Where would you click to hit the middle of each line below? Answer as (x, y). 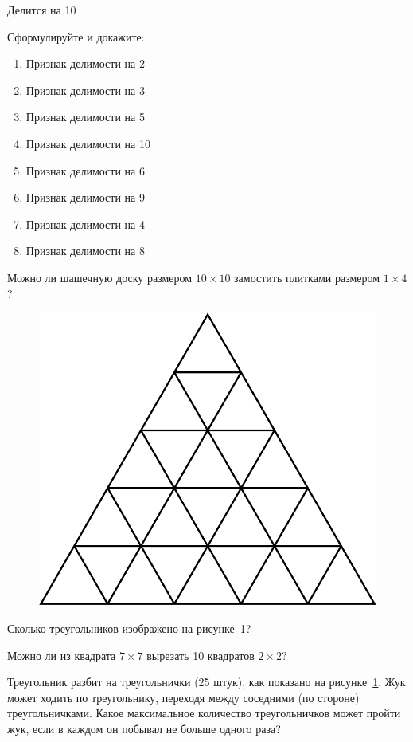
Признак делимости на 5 (85, 117)
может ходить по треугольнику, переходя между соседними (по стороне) (183, 697)
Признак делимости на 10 (88, 143)
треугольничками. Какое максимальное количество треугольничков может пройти (204, 713)
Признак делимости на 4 (85, 224)
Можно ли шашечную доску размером (100, 277)
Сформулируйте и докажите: (76, 36)
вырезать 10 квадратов (201, 655)
